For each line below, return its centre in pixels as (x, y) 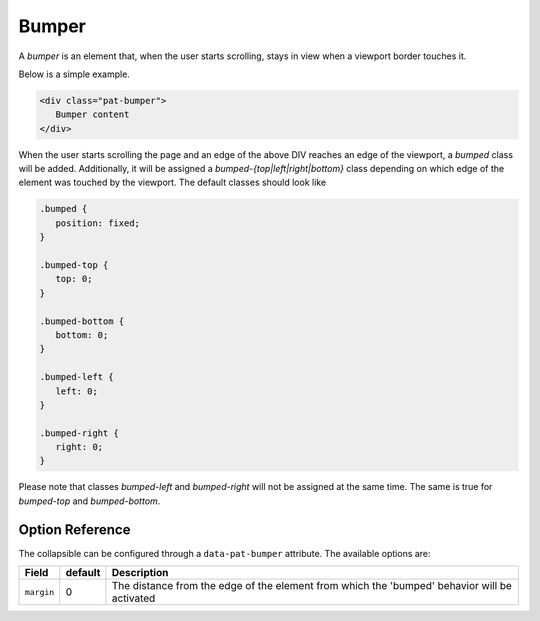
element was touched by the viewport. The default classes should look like (172, 182)
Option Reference (74, 529)
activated (133, 598)
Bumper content (92, 114)
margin (39, 591)
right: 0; (79, 447)
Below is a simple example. (74, 74)
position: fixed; (97, 223)
